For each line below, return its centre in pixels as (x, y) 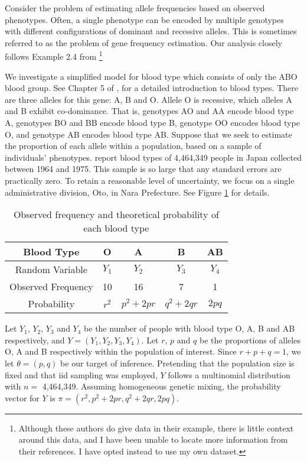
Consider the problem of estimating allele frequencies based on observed (135, 8)
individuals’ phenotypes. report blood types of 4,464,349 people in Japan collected (153, 157)
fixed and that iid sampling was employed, (81, 374)
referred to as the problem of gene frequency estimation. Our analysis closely (143, 42)
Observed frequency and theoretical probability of (116, 215)
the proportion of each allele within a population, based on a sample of (133, 146)
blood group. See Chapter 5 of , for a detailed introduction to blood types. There (151, 88)
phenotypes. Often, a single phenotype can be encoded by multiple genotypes (144, 19)
